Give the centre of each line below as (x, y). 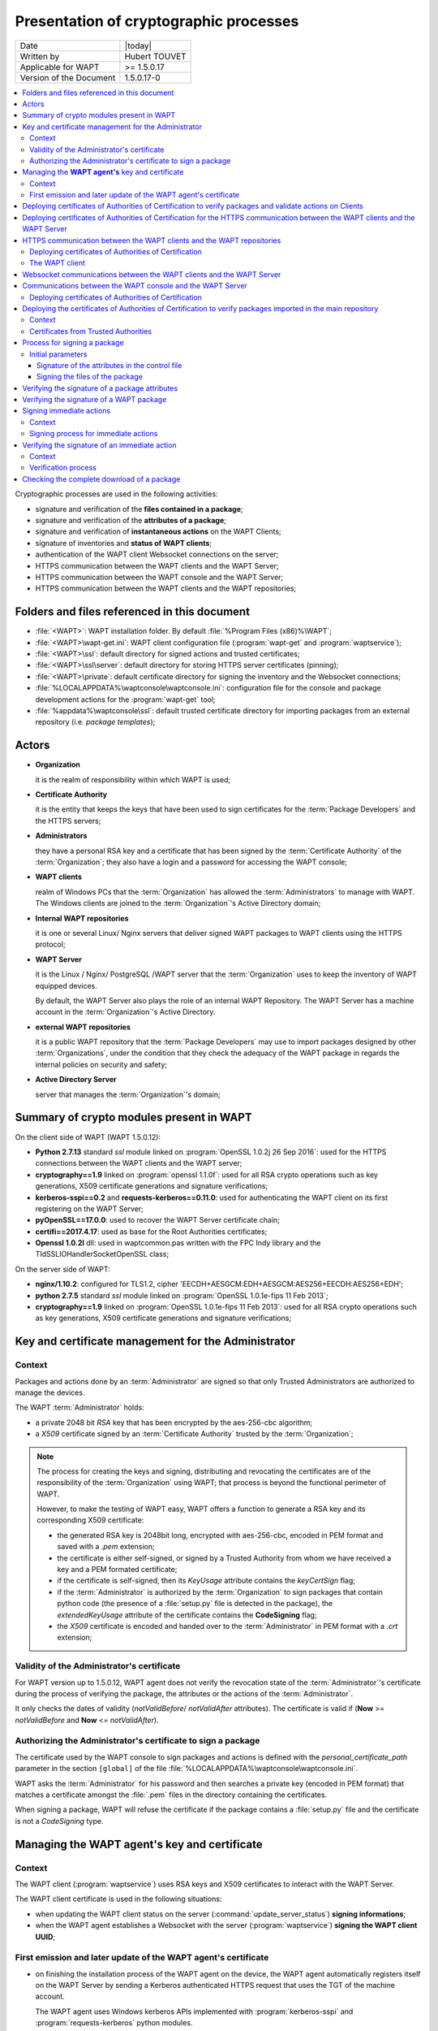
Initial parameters (58, 354)
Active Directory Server (76, 1080)
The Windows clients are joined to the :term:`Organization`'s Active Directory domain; (178, 903)
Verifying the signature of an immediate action (100, 445)
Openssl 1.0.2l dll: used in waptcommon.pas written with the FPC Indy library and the (178, 1243)
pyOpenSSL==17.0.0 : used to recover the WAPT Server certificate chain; (157, 1220)
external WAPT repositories (83, 1027)
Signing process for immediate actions (94, 434)
